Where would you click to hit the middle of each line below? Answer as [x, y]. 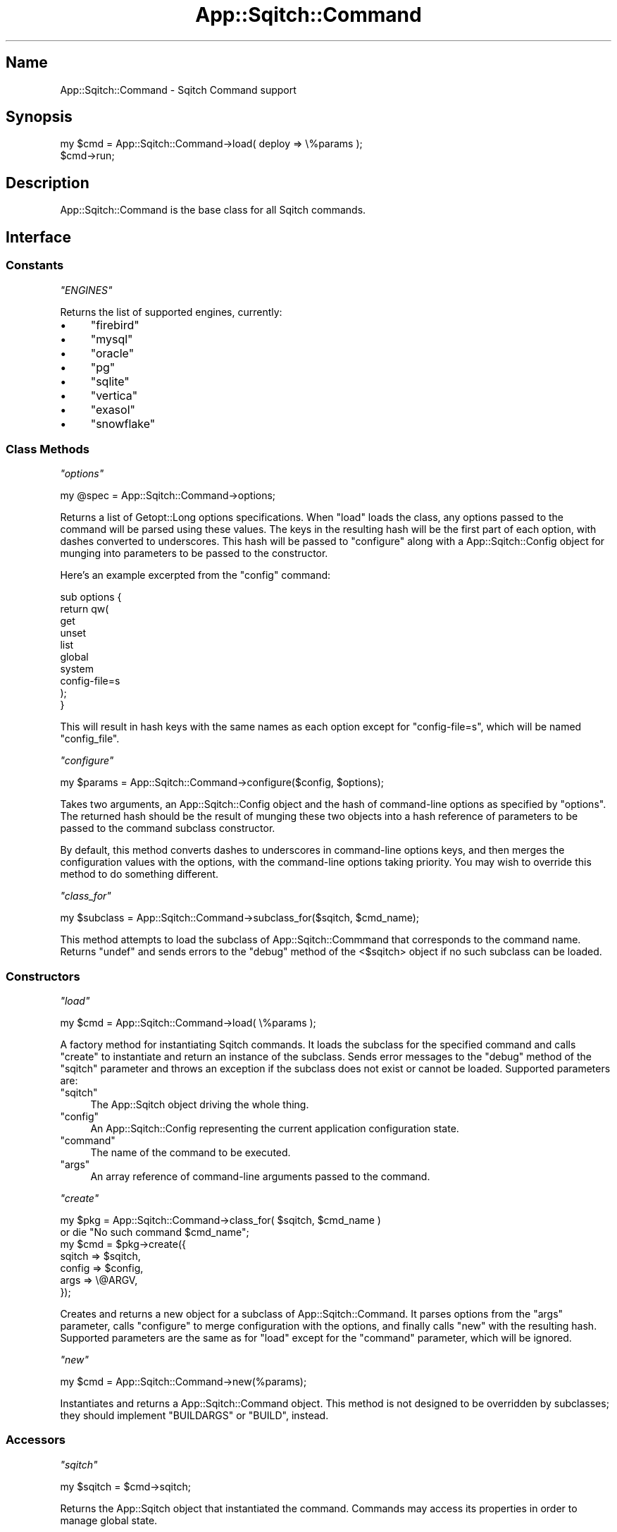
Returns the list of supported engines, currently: [171, 312]
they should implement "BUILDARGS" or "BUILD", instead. [194, 1415]
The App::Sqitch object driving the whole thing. [200, 1104]
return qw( [85, 609]
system [77, 669]
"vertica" [114, 395]
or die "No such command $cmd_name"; [155, 1232]
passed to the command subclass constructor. [168, 828]
